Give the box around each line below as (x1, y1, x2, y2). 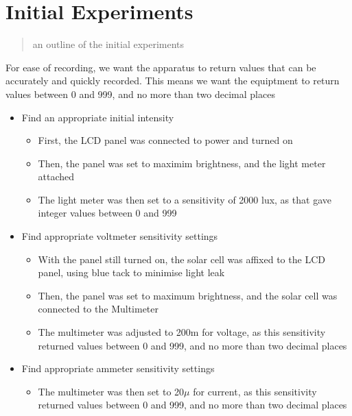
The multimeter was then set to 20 (38, 384, 185, 398)
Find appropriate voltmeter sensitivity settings (21, 229, 218, 243)
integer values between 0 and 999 (38, 206, 177, 220)
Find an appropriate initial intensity (21, 110, 174, 124)
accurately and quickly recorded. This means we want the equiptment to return (5, 73, 340, 88)
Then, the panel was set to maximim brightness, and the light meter (38, 156, 326, 170)
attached (38, 169, 75, 184)
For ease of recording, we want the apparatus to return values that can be (5, 60, 316, 74)
